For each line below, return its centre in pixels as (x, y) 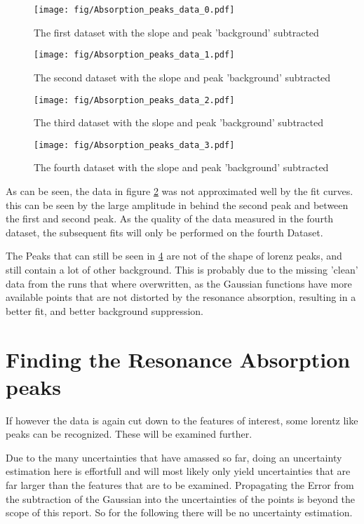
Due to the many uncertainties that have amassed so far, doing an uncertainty (174, 457)
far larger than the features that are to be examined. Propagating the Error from (180, 485)
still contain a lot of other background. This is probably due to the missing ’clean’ (182, 269)
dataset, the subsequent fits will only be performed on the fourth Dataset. (164, 232)
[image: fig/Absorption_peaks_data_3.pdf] (134, 145)
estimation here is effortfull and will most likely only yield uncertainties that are (178, 471)
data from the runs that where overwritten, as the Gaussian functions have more (179, 283)
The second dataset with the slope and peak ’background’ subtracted (182, 77)
